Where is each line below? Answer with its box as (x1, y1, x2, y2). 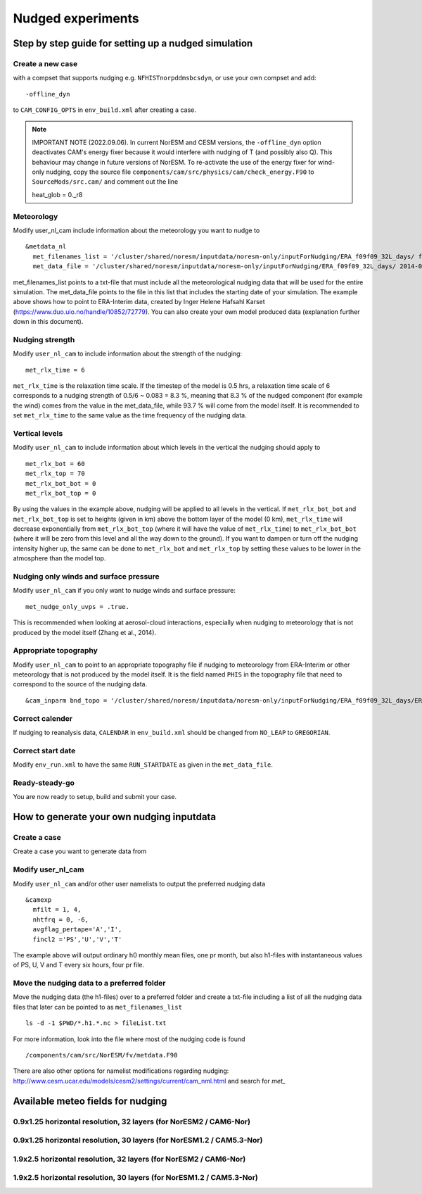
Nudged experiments (13, 11, 140, 26)
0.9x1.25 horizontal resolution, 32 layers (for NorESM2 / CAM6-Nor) (13, 1117, 251, 1126)
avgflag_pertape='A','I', (32, 926, 122, 934)
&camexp (25, 895, 52, 904)
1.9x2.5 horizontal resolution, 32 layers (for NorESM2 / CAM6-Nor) (13, 1154, 246, 1164)
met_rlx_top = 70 (25, 470, 85, 478)
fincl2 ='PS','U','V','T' (32, 935, 122, 943)
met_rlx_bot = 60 (25, 460, 85, 467)
